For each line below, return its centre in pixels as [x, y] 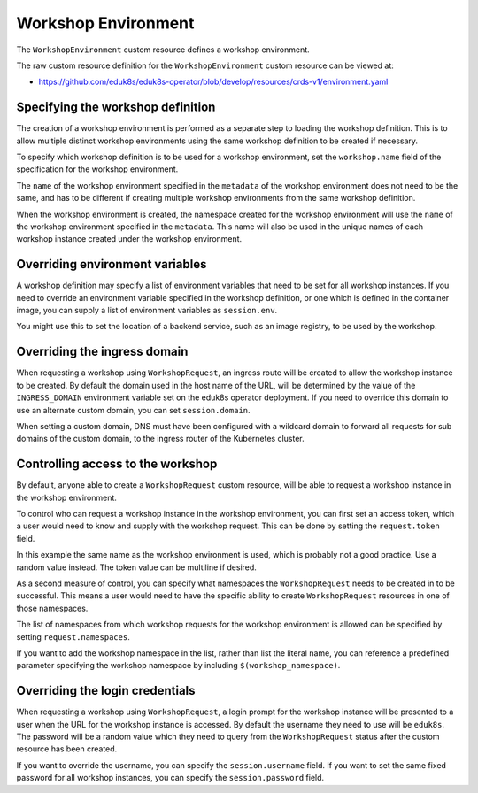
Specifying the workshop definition [116, 108]
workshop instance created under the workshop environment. [129, 239]
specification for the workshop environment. [97, 169]
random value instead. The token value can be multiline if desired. [136, 567]
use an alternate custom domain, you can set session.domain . [134, 410]
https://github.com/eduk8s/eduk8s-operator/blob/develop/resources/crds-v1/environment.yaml [213, 82]
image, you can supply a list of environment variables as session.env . [147, 311]
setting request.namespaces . [73, 636]
